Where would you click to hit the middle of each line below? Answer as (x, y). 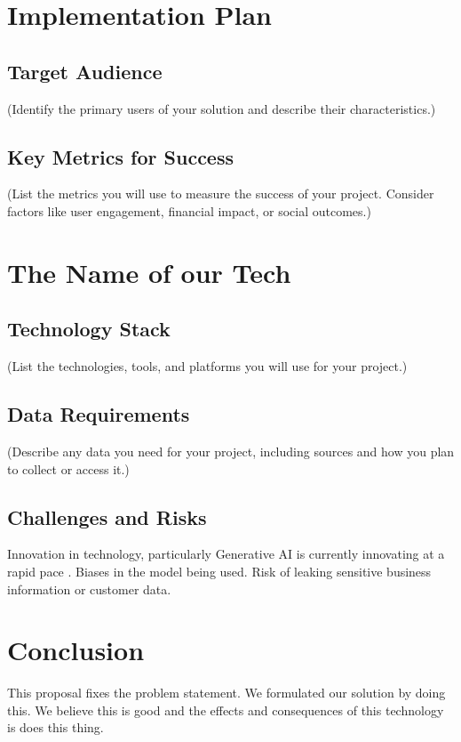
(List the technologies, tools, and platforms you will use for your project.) (207, 366)
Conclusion (76, 650)
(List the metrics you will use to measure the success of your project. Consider (221, 194)
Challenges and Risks (107, 516)
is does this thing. (56, 727)
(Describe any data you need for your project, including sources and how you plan (231, 451)
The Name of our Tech (149, 272)
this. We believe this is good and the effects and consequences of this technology (226, 710)
